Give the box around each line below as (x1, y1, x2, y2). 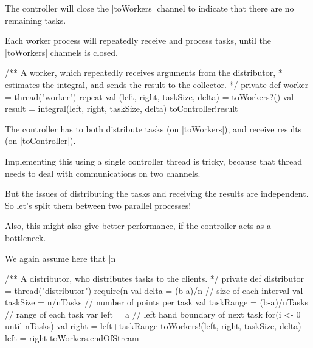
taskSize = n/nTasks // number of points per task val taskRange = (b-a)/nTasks (5, 296, 309, 309)
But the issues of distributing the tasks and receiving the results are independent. (5, 187, 309, 200)
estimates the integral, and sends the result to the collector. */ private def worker (5, 78, 309, 90)
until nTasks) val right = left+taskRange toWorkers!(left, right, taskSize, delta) (5, 319, 301, 332)
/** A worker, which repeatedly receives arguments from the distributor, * (5, 66, 283, 79)
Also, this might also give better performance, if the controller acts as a (5, 219, 272, 232)
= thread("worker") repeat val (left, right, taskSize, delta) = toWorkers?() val (5, 90, 294, 103)
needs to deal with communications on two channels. (5, 166, 201, 179)
